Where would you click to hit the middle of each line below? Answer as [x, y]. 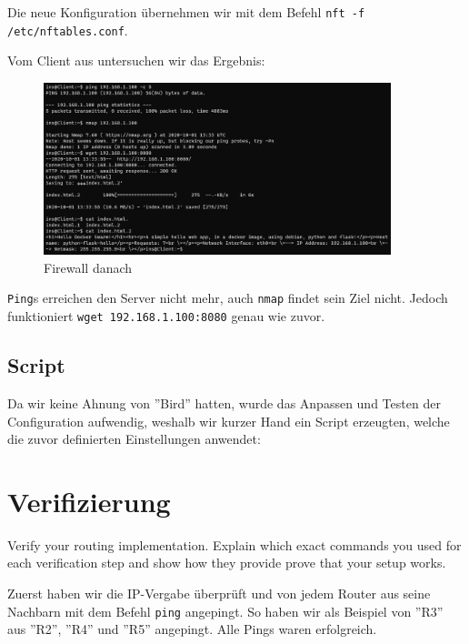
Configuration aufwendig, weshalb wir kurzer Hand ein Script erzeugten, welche [229, 421]
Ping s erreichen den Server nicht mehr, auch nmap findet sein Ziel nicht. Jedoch [228, 298]
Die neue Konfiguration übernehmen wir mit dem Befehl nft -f [186, 12]
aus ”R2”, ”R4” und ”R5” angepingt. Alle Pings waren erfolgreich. [192, 629]
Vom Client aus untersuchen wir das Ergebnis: [136, 60]
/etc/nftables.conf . [68, 30]
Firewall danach [88, 267]
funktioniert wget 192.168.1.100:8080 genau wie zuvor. [166, 316]
